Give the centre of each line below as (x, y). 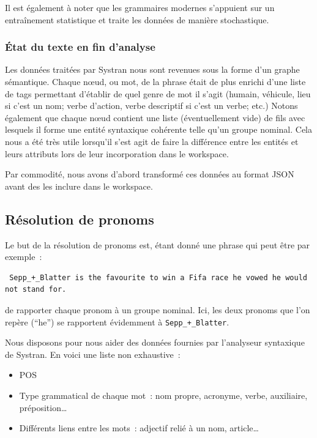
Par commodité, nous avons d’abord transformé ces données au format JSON (150, 174)
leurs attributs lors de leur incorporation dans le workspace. (117, 153)
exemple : (24, 257)
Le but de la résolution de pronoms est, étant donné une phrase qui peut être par (158, 244)
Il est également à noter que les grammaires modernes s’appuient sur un (140, 7)
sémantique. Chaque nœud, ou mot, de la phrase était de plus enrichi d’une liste (155, 81)
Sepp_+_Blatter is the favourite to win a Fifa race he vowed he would (158, 277)
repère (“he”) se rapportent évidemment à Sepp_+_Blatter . (117, 321)
